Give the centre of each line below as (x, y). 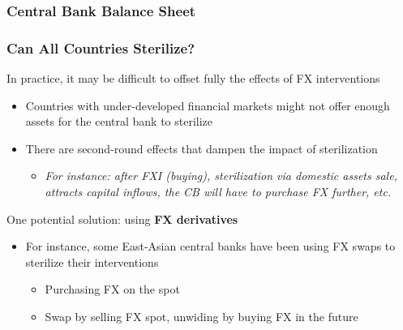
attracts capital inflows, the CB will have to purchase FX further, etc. (218, 192)
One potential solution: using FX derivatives (122, 219)
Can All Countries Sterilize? (101, 47)
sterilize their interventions (92, 261)
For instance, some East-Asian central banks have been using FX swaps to (210, 246)
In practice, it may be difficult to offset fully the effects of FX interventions (193, 78)
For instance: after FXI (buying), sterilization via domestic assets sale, (221, 176)
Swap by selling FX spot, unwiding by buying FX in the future (201, 316)
